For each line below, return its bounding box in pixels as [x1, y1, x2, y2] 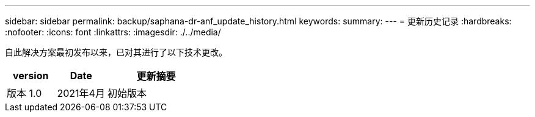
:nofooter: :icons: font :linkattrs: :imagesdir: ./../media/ [5, 27, 221, 37]
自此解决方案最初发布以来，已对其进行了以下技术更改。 [5, 47, 227, 57]
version [13, 69, 49, 82]
